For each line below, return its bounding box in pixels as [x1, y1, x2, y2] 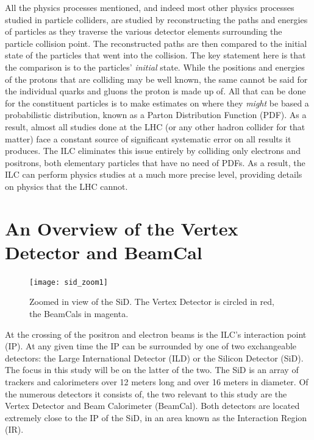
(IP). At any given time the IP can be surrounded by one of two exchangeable [5, 340, 297, 352]
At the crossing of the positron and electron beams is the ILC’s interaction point [5, 327, 307, 340]
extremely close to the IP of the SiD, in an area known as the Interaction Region [5, 411, 307, 424]
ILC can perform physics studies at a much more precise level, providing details [5, 168, 302, 181]
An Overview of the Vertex [5, 215, 238, 240]
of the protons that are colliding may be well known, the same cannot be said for [5, 72, 308, 85]
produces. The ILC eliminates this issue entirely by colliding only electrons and [5, 144, 301, 157]
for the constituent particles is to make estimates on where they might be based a [5, 96, 309, 109]
